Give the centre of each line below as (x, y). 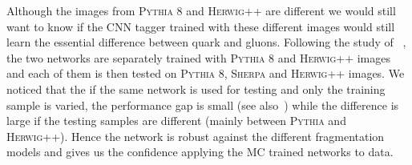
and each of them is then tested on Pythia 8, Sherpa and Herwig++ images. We (206, 73)
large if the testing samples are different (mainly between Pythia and (176, 121)
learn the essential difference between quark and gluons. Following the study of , (206, 42)
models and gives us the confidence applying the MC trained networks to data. (200, 152)
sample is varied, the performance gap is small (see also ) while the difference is (203, 105)
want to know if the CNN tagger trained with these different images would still (201, 26)
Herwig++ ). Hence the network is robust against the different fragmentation (196, 136)
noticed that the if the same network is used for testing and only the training (196, 89)
